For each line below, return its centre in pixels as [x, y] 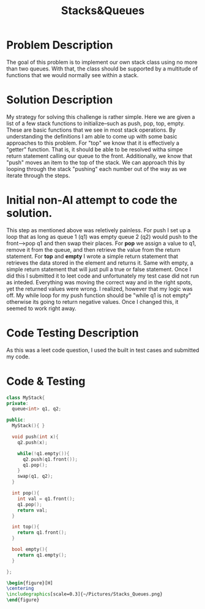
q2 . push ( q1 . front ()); [50, 459]
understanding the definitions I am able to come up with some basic [92, 136]
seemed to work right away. [41, 308]
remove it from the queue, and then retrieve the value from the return [93, 249]
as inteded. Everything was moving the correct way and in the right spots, [99, 282]
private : [17, 403]
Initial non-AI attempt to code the [92, 200]
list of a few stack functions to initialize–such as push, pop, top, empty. [96, 123]
